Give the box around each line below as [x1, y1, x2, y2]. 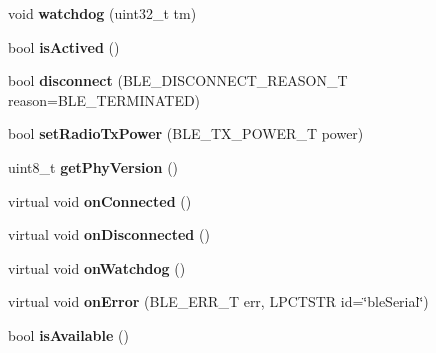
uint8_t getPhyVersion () [8, 156, 179, 177]
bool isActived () [8, 36, 120, 57]
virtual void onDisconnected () [8, 224, 210, 245]
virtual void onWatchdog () [8, 257, 186, 278]
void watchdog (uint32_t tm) [8, 3, 197, 23]
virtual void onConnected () [8, 190, 192, 211]
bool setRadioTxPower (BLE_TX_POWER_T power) [8, 123, 364, 144]
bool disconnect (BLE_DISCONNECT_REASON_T [8, 70, 348, 91]
